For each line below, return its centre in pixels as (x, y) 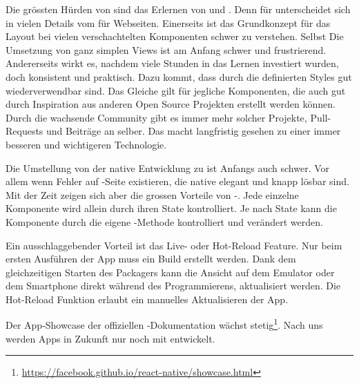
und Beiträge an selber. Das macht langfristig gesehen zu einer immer (194, 131)
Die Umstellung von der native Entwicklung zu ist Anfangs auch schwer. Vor (168, 167)
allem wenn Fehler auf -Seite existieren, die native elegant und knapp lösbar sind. (177, 181)
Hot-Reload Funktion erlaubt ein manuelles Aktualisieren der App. (147, 299)
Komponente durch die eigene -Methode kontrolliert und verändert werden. (164, 221)
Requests (25, 131)
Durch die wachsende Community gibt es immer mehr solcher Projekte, (156, 117)
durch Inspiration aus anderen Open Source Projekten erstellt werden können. (171, 104)
